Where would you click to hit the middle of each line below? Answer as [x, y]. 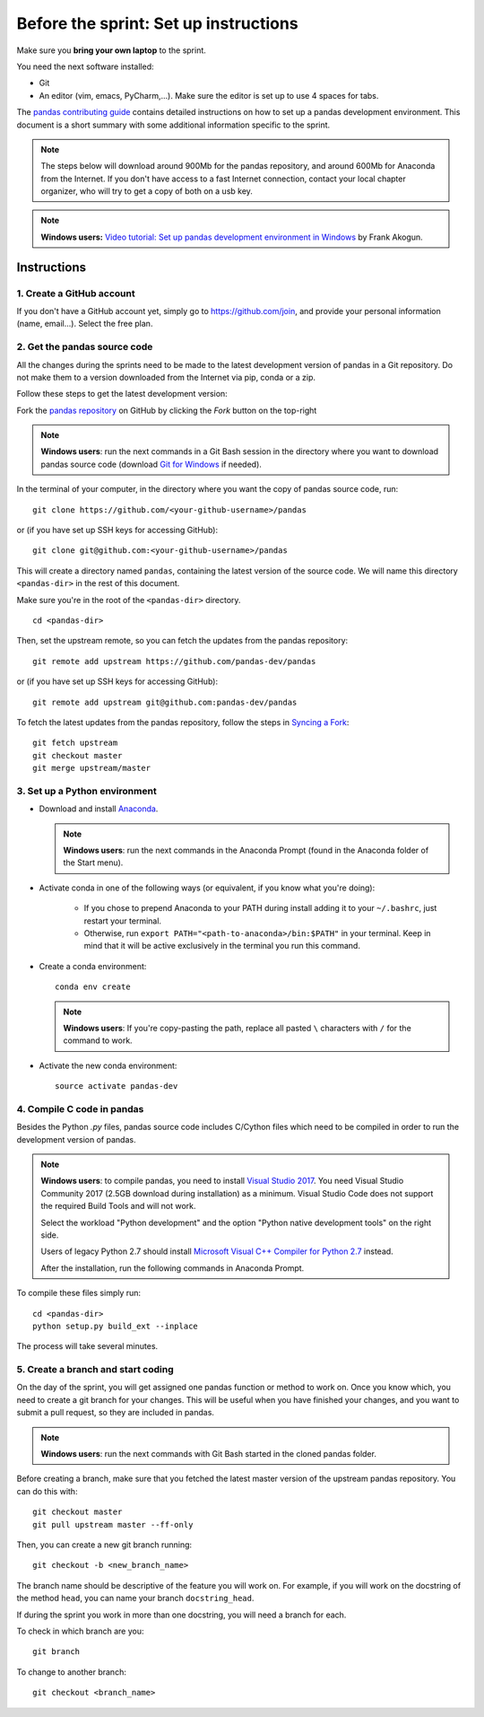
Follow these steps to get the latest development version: [122, 394]
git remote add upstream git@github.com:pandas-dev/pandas [165, 702]
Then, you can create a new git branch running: [104, 1545]
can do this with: [47, 1491]
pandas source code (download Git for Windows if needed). [151, 464]
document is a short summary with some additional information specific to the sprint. [173, 125]
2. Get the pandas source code [85, 347]
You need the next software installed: [85, 66]
